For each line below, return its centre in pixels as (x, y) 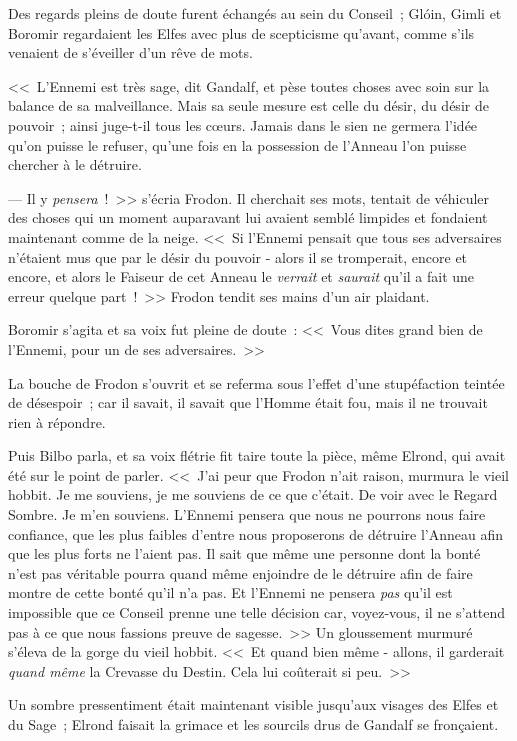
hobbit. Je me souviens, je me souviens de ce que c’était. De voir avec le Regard (253, 494)
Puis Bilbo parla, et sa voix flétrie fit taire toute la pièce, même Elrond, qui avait (257, 455)
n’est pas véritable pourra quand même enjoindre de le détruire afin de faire (240, 572)
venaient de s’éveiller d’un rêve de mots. (130, 52)
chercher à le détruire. (75, 164)
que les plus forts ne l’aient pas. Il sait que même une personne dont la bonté (244, 553)
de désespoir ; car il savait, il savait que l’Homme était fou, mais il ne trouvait (248, 402)
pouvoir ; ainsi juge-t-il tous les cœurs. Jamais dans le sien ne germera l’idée (243, 124)
